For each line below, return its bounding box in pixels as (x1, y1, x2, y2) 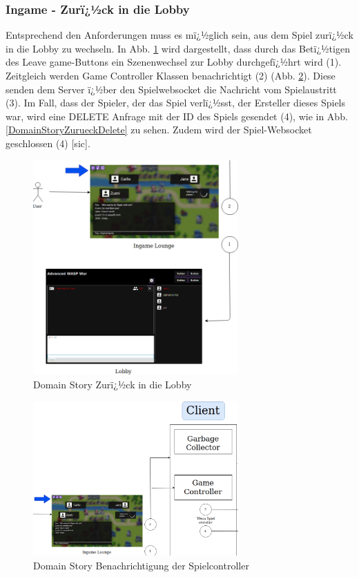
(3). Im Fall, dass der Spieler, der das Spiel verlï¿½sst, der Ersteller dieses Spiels (6, 95, 345, 110)
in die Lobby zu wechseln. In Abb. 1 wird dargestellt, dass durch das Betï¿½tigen (6, 41, 350, 55)
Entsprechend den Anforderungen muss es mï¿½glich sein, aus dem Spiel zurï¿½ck (6, 28, 353, 42)
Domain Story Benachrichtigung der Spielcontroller (33, 558, 249, 572)
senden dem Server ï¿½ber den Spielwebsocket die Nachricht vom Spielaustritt (6, 82, 337, 96)
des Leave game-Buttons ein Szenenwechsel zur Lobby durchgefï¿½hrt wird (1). (6, 55, 342, 69)
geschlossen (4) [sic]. (6, 135, 90, 150)
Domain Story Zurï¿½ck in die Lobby (33, 377, 192, 392)
